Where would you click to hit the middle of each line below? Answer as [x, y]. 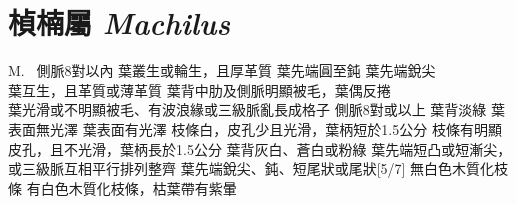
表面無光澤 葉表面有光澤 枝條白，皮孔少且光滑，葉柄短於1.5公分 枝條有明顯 [255, 128]
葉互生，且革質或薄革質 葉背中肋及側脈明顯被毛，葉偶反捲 [199, 89]
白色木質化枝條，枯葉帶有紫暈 [138, 187]
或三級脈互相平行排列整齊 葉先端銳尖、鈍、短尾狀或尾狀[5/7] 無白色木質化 [251, 168]
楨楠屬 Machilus [119, 23]
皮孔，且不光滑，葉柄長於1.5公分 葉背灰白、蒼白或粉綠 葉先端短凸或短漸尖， [260, 148]
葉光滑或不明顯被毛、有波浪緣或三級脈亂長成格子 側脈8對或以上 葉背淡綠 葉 [256, 109]
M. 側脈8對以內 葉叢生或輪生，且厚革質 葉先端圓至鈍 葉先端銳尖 [222, 70]
